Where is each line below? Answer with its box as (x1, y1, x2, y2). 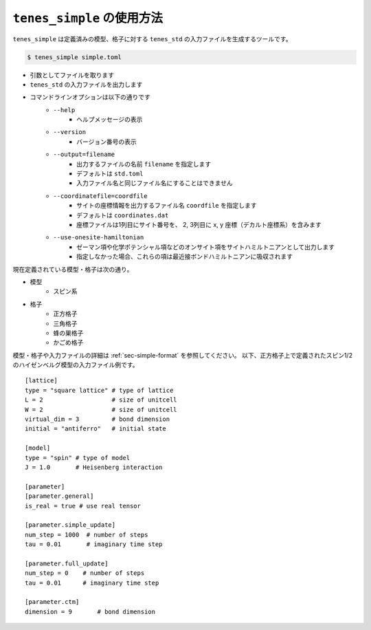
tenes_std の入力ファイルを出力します (30, 80, 143, 89)
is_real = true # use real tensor (25, 502, 141, 510)
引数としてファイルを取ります (30, 71, 115, 79)
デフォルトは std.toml (76, 169, 144, 178)
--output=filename (53, 151, 115, 158)
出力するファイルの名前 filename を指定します (76, 160, 212, 168)
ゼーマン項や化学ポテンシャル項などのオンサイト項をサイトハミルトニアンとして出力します (76, 243, 335, 251)
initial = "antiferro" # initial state (25, 425, 166, 433)
